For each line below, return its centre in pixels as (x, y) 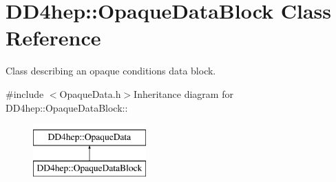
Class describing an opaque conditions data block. (111, 71)
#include (25, 93)
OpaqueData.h (90, 93)
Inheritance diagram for (183, 93)
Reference (53, 38)
